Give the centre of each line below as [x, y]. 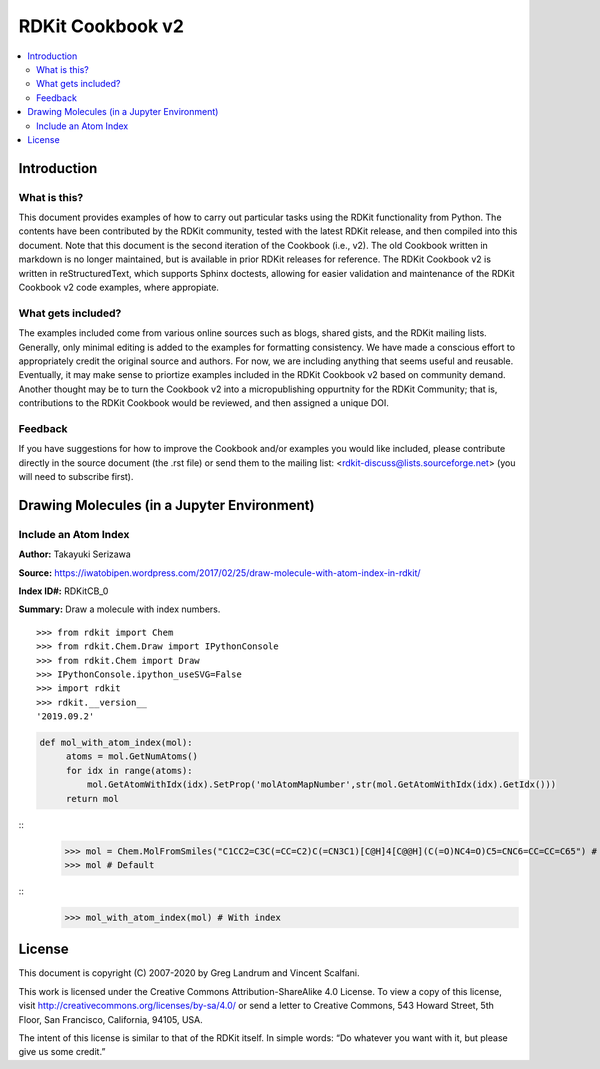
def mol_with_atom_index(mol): [116, 743]
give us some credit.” [62, 1052]
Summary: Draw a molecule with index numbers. [119, 609]
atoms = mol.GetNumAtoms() [132, 756]
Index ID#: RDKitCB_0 [63, 591]
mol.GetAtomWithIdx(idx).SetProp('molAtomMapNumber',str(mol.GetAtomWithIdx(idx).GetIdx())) [321, 784]
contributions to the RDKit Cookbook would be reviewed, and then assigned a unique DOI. [204, 403]
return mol [92, 798]
